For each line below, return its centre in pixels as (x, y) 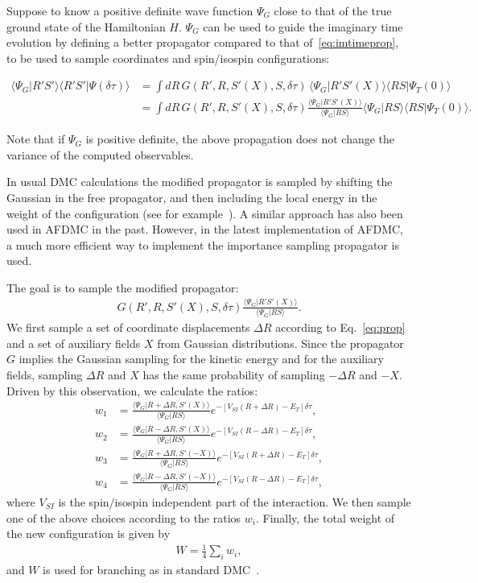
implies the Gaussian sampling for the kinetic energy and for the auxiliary (201, 359)
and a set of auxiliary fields (74, 343)
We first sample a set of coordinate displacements (128, 327)
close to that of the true (333, 10)
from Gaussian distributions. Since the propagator (280, 343)
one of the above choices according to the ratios (124, 517)
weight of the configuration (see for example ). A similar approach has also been (205, 213)
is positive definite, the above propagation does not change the (240, 139)
